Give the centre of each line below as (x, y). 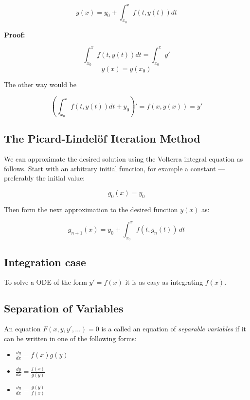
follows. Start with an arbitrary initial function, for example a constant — (115, 168)
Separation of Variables (64, 308)
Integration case (45, 262)
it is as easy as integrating (164, 282)
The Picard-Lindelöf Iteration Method (102, 138)
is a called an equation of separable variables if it (174, 329)
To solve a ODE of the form (45, 282)
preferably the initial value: (45, 178)
